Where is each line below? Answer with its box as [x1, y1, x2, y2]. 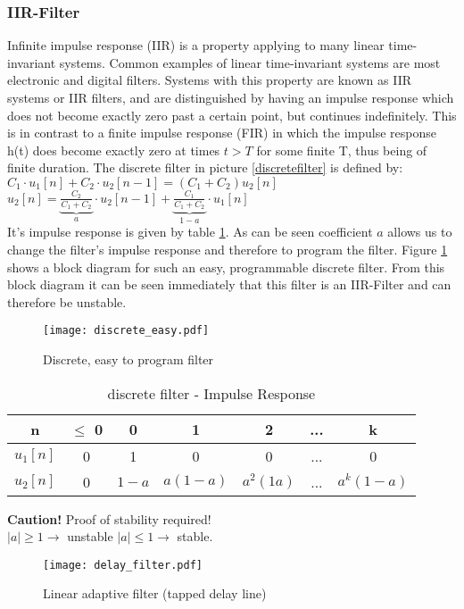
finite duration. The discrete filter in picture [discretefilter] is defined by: [7, 158, 403, 177]
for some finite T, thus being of [256, 140, 427, 159]
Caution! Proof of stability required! [7, 509, 211, 528]
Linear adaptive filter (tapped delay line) [43, 584, 267, 603]
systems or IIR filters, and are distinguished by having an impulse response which [7, 88, 454, 106]
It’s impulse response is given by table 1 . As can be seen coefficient [7, 222, 373, 241]
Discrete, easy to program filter [43, 349, 214, 368]
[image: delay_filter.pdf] [43, 558, 203, 571]
